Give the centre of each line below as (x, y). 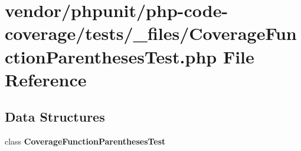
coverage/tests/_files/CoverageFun (151, 33)
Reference (46, 79)
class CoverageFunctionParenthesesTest (85, 141)
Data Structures (55, 117)
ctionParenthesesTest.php (111, 56)
